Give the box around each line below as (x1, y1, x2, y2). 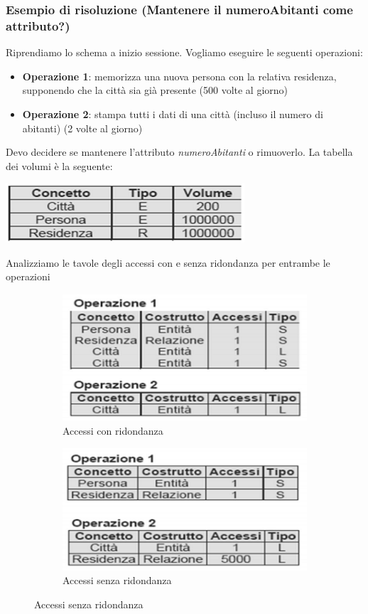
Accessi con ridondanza (63, 423, 163, 438)
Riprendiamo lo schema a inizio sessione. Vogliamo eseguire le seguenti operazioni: (6, 45, 363, 60)
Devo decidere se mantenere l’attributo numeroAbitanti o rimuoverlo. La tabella (6, 144, 353, 159)
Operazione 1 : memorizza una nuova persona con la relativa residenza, (22, 68, 337, 83)
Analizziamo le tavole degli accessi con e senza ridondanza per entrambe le (6, 255, 330, 270)
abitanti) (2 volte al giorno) (22, 120, 143, 135)
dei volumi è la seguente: (6, 158, 113, 173)
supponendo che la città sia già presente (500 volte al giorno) (22, 83, 288, 97)
